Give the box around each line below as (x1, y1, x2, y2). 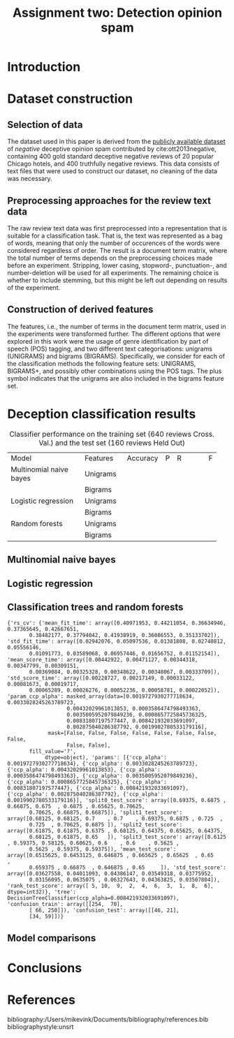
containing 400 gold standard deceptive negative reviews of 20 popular (7, 152, 214, 161)
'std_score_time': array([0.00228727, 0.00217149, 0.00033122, (7, 675, 196, 682)
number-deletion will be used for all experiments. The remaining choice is (7, 269, 219, 277)
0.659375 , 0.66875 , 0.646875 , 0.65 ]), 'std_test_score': (29, 864, 227, 871)
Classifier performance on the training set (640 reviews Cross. (9, 429, 214, 439)
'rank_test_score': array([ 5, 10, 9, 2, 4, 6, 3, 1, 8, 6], (7, 882, 214, 890)
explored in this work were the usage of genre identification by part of (7, 337, 209, 345)
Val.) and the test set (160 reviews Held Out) (38, 438, 185, 448)
